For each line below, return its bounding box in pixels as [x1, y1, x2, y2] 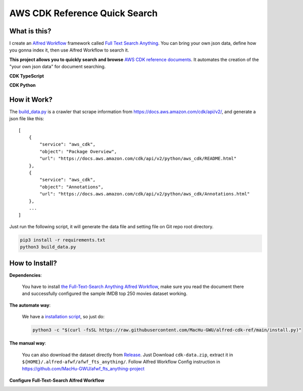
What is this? [9, 27, 52, 35]
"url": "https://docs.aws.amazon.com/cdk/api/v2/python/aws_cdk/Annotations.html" [39, 191, 250, 197]
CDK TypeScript [9, 73, 44, 79]
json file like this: [9, 116, 44, 122]
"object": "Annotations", [39, 184, 104, 189]
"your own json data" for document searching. [9, 64, 106, 70]
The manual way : [9, 340, 46, 346]
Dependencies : [9, 272, 42, 278]
